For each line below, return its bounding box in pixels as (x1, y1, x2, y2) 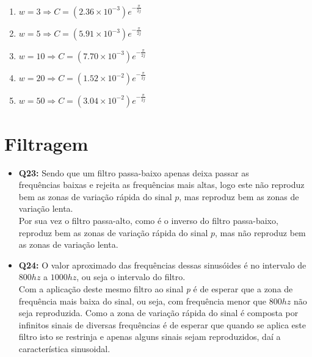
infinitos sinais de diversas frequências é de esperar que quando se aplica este (18, 318, 306, 331)
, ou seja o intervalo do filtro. (76, 270, 186, 283)
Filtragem (4, 131, 89, 156)
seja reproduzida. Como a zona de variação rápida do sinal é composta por (18, 306, 299, 319)
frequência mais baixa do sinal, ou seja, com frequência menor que (18, 294, 266, 307)
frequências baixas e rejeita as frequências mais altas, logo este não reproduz (18, 178, 305, 191)
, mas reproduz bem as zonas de (179, 190, 299, 203)
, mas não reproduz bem (215, 226, 306, 239)
